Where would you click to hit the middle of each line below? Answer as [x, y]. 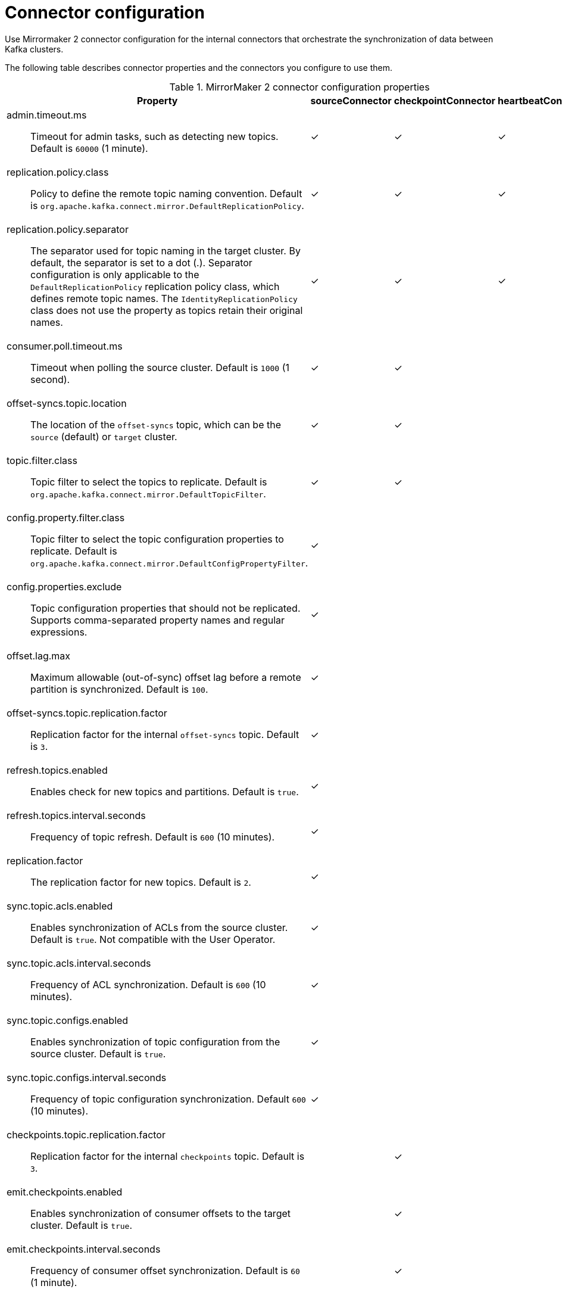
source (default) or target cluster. [104, 436]
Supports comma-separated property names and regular [158, 620]
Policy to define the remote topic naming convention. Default [166, 193]
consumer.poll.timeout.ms [65, 346]
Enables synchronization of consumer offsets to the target [160, 1213]
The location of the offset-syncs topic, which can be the [156, 424]
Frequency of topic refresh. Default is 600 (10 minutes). [153, 837]
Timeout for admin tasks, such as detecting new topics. [154, 136]
